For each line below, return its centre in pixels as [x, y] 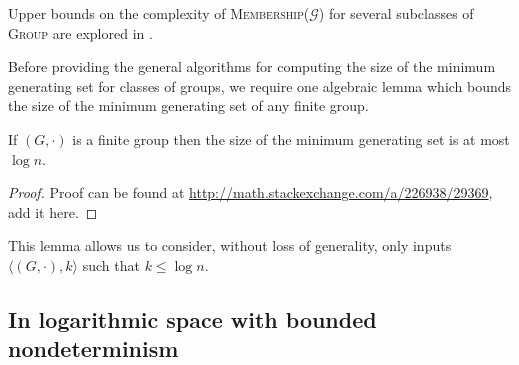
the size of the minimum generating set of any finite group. [188, 105]
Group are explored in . [80, 32]
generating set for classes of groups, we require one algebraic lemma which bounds [260, 85]
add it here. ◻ [53, 211]
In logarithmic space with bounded [192, 318]
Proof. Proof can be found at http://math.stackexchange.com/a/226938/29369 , [250, 192]
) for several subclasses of [396, 13]
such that [111, 264]
